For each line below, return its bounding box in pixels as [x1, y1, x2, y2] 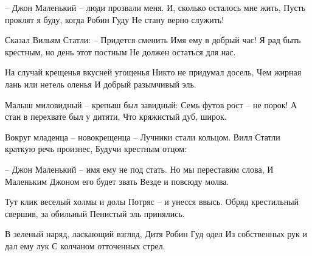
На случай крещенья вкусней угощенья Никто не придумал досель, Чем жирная [5, 66, 302, 78]
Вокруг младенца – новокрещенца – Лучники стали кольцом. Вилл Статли [5, 130, 280, 143]
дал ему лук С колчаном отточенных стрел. [5, 239, 165, 252]
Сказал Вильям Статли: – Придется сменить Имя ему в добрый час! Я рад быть [5, 33, 301, 46]
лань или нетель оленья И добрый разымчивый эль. [5, 77, 196, 90]
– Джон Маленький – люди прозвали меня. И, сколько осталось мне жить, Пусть [5, 1, 306, 13]
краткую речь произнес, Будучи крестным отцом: [5, 142, 187, 155]
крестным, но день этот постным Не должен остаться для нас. [5, 45, 236, 58]
